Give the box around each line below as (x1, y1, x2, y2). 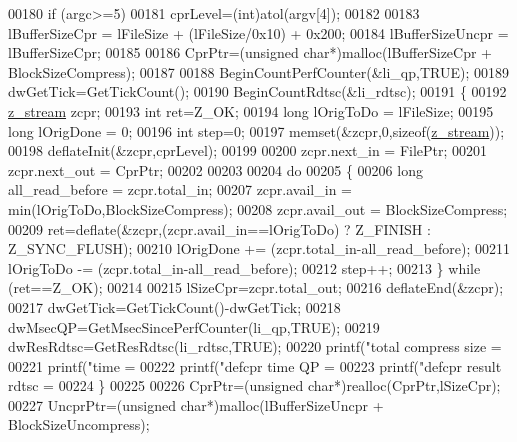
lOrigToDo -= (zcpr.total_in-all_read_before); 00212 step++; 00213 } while (8, 257, 481, 278)
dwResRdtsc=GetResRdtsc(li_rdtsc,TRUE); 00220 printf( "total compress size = (8, 336, 502, 357)
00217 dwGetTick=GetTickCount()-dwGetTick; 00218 (8, 296, 341, 317)
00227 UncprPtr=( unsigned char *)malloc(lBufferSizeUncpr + (8, 394, 384, 415)
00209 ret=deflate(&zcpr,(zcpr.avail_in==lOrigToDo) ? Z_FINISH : (8, 218, 431, 239)
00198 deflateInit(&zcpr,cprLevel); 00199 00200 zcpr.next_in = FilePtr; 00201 (8, 140, 488, 161)
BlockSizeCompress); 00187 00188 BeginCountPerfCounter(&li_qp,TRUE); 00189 (8, 61, 509, 82)
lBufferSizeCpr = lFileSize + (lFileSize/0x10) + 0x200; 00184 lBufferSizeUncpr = (8, 22, 509, 43)
